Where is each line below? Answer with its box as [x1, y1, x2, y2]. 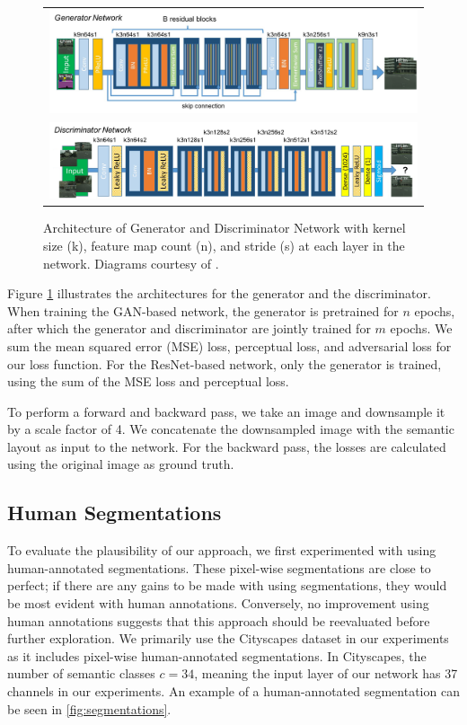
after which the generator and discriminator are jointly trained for [7, 319, 371, 338]
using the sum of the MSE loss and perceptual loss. [7, 372, 289, 391]
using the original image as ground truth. [7, 455, 234, 473]
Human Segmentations [7, 499, 222, 526]
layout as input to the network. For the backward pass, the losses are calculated [7, 437, 446, 455]
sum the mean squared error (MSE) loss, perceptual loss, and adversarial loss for [7, 336, 452, 355]
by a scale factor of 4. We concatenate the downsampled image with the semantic [7, 420, 454, 438]
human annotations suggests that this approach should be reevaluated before [7, 611, 430, 630]
